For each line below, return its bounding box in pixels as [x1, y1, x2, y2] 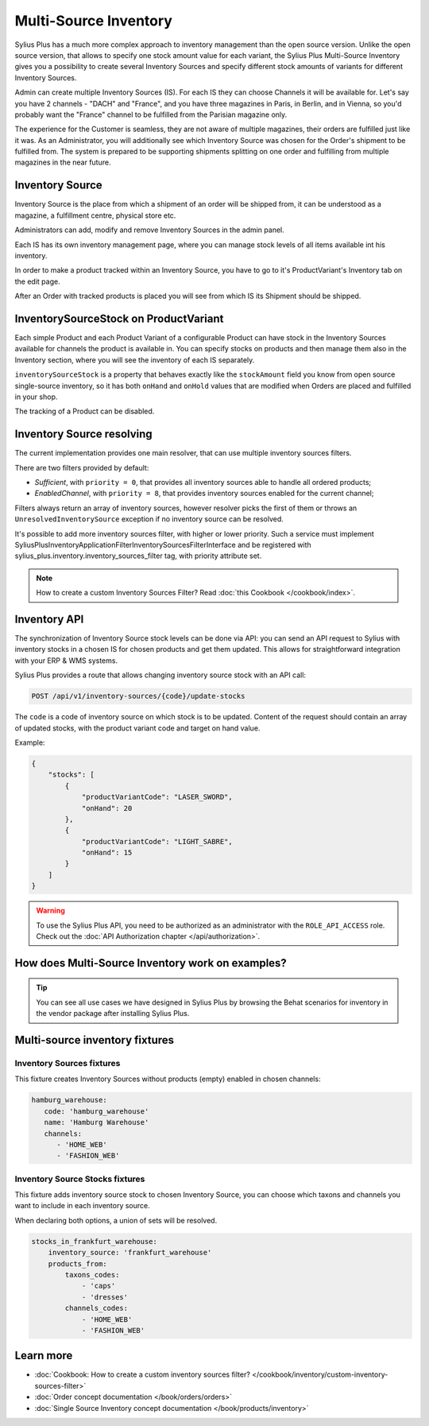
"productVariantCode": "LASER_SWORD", [81, 792, 234, 802]
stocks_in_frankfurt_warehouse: [31, 1237, 158, 1246]
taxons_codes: [64, 1270, 120, 1279]
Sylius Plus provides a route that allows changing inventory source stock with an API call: [14, 670, 306, 680]
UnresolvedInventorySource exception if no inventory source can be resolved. [14, 514, 284, 524]
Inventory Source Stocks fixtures [14, 1173, 145, 1184]
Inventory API [14, 612, 84, 626]
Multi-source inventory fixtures [14, 1033, 175, 1047]
